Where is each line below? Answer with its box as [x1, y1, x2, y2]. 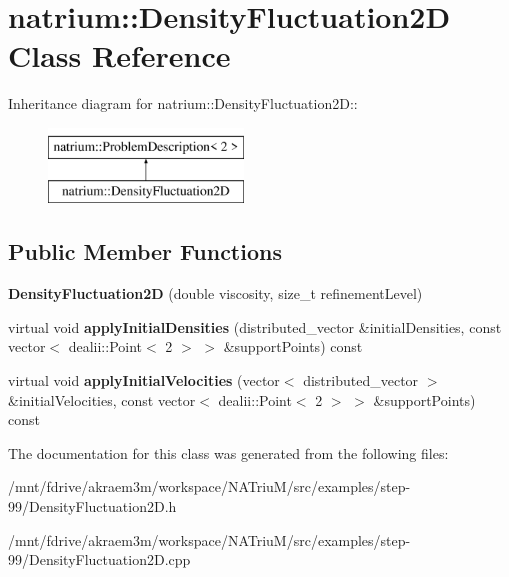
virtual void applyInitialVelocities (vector [8, 370, 280, 391]
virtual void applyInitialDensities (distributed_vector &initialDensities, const [8, 316, 502, 337]
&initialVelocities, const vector [8, 389, 196, 410]
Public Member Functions [8, 236, 282, 267]
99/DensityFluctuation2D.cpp [8, 549, 191, 570]
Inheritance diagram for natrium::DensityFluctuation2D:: [8, 93, 358, 114]
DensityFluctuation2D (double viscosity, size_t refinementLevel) [8, 283, 423, 304]
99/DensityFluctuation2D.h [8, 496, 177, 517]
